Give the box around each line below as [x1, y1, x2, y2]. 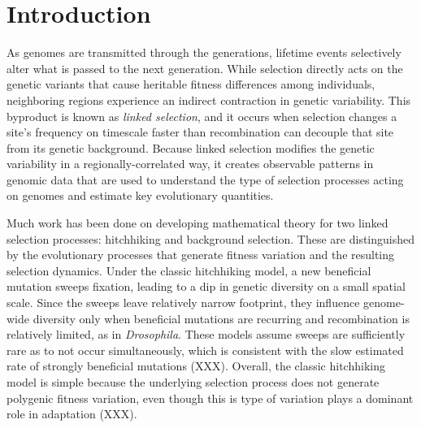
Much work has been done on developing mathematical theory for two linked [7, 214, 388, 231]
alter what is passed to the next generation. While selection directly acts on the [7, 59, 403, 76]
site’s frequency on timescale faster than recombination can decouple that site [7, 123, 394, 141]
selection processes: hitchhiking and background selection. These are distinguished [7, 230, 415, 247]
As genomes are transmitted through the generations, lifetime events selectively [7, 44, 401, 61]
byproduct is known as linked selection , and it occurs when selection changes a [7, 107, 397, 124]
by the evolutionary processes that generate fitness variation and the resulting [7, 246, 395, 263]
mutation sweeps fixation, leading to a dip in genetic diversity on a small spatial [7, 278, 406, 295]
